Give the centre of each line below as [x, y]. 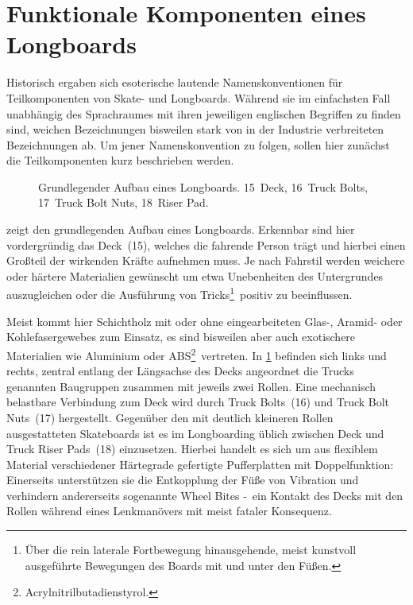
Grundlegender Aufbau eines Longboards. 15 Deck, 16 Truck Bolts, [203, 186]
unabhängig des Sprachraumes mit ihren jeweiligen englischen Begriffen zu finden [204, 113]
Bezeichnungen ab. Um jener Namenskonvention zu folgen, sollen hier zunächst [198, 144]
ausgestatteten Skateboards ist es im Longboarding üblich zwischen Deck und [195, 433]
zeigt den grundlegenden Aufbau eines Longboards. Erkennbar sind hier [181, 229]
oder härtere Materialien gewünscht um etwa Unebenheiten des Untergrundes [195, 275]
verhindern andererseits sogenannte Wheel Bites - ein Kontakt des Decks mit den [205, 495]
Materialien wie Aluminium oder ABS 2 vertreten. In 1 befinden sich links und [197, 354]
